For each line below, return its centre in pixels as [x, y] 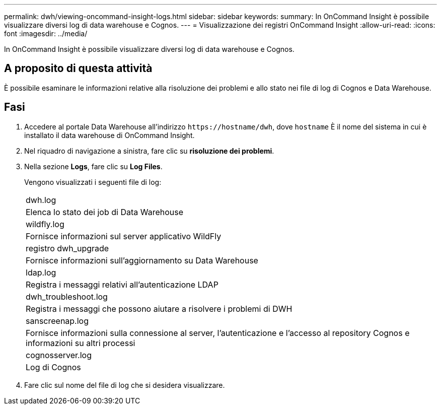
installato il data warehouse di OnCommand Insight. [109, 135]
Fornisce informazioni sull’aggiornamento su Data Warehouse [142, 260]
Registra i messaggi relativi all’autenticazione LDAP [122, 284]
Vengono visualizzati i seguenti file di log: [93, 182]
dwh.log [41, 200]
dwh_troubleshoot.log [67, 296]
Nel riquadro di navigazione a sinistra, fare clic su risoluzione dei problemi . [149, 151]
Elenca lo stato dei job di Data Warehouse [105, 212]
